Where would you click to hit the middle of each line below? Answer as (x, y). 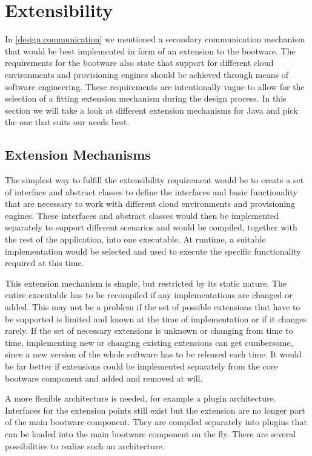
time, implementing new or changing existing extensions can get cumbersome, (149, 342)
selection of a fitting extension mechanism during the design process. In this (146, 98)
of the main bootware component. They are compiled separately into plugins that (156, 422)
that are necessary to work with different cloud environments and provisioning (150, 204)
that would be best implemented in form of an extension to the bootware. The (150, 50)
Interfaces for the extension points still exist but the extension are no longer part (155, 410)
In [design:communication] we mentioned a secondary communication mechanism (155, 39)
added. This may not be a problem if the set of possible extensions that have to (153, 307)
